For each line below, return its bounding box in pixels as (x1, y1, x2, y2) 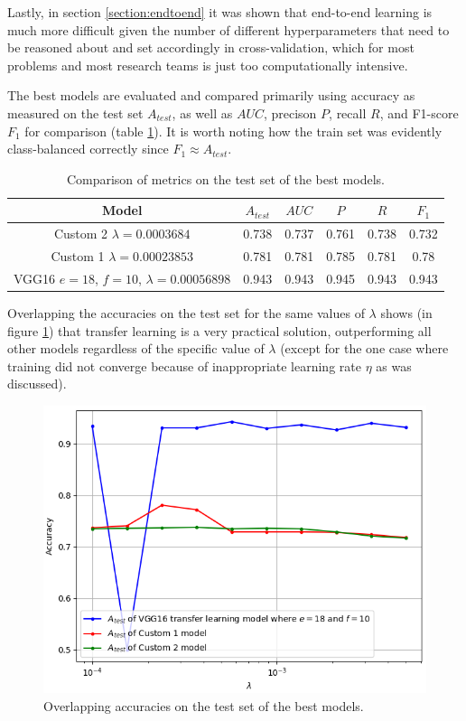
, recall (329, 103, 367, 122)
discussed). (7, 374, 67, 393)
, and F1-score (379, 103, 459, 122)
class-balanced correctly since (7, 139, 169, 158)
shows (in (380, 303, 433, 322)
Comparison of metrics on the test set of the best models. (66, 169, 385, 188)
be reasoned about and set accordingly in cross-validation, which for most (7, 38, 415, 57)
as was (376, 356, 412, 375)
